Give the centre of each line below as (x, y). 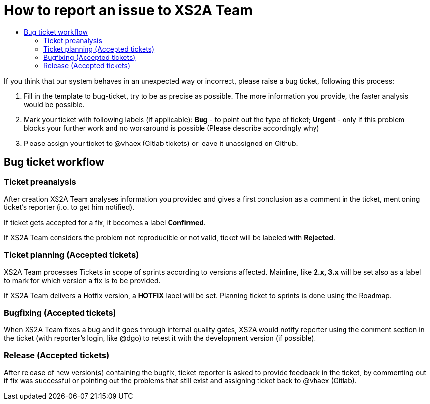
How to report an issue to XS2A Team (128, 10)
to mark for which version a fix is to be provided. (82, 280)
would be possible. (54, 104)
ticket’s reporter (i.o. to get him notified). (69, 207)
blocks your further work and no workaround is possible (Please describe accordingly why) (172, 128)
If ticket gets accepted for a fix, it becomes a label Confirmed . (105, 222)
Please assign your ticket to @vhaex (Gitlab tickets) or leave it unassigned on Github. (161, 143)
